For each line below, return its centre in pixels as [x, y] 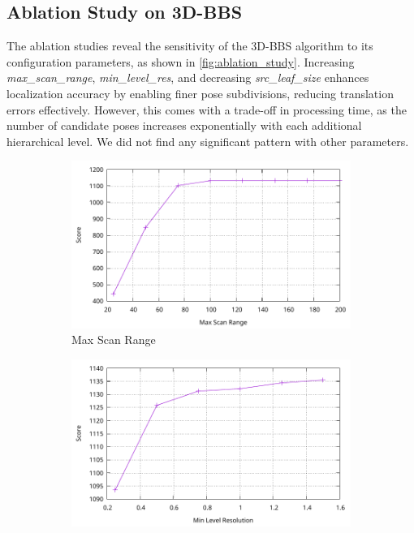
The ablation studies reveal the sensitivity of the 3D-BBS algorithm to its [190, 46]
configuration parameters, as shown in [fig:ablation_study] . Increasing [181, 61]
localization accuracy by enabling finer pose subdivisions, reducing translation [200, 93]
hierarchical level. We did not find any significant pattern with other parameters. [208, 141]
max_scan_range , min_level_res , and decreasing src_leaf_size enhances [188, 77]
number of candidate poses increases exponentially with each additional [184, 125]
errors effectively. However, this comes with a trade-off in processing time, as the [207, 109]
